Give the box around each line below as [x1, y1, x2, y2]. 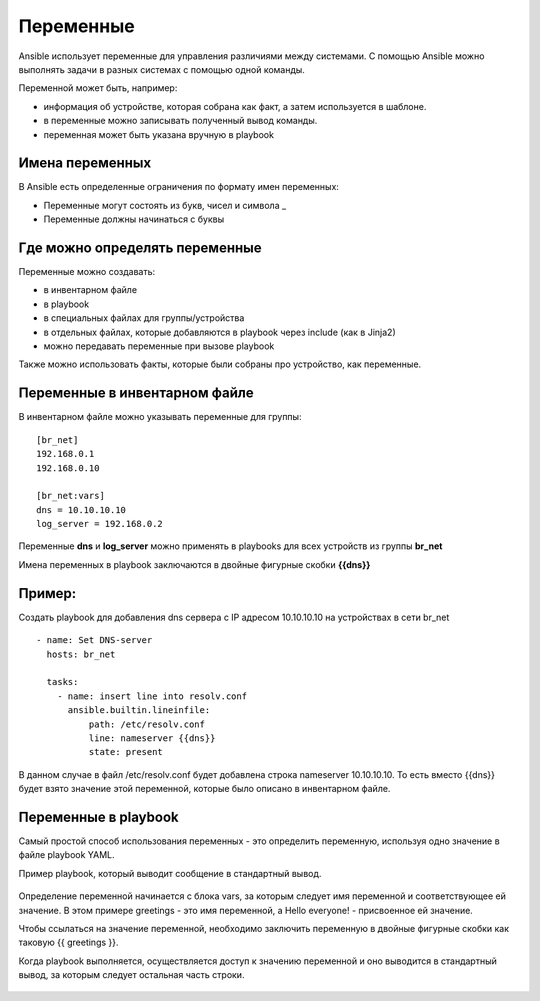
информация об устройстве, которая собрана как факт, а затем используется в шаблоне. [43, 100, 427, 112]
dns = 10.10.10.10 [36, 504, 127, 515]
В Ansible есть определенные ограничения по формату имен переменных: [18, 181, 340, 193]
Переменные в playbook [18, 808, 179, 825]
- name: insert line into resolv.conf [56, 690, 248, 702]
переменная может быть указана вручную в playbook [43, 128, 275, 140]
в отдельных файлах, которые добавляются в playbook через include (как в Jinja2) [43, 326, 397, 338]
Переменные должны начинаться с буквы [43, 213, 225, 225]
